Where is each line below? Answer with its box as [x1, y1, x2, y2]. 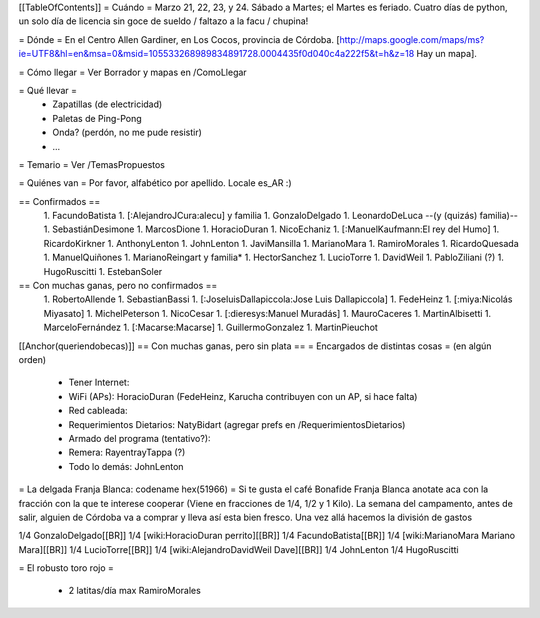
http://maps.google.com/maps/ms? [339, 33, 485, 45]
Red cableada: [68, 405, 129, 417]
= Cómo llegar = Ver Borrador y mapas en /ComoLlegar [18, 66, 247, 78]
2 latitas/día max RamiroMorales [68, 585, 202, 597]
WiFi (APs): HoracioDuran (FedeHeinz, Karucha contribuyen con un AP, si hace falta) [68, 390, 418, 402]
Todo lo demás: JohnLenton [68, 460, 184, 472]
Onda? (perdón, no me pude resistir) [52, 126, 202, 139]
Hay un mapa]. [416, 48, 477, 60]
